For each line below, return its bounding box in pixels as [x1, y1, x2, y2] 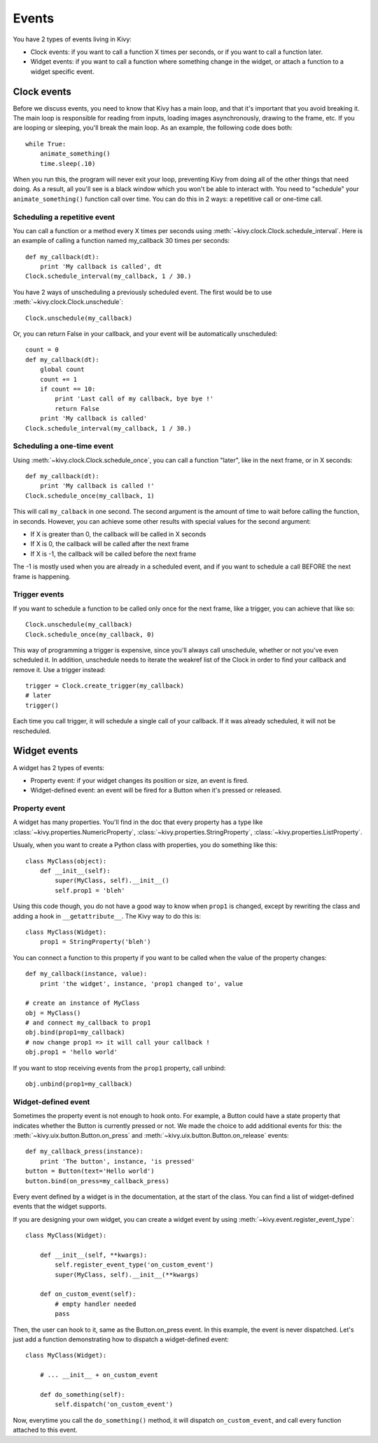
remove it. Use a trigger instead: [13, 665, 106, 674]
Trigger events [13, 590, 64, 599]
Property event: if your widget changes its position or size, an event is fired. [30, 776, 249, 784]
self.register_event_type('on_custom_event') [55, 1261, 213, 1269]
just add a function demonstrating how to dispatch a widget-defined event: [13, 1335, 229, 1344]
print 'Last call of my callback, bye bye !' [55, 395, 213, 403]
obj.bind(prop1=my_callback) [25, 1029, 125, 1036]
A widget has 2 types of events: [13, 763, 105, 772]
